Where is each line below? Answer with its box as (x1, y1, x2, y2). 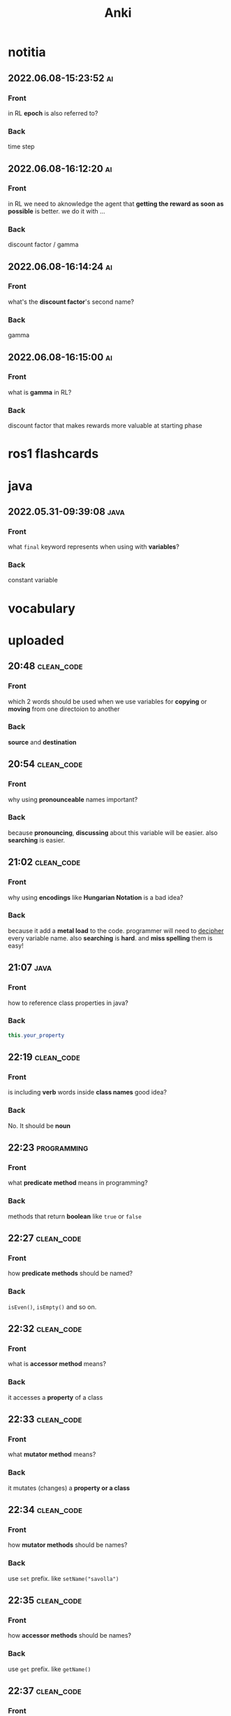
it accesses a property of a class (8, 1393, 103, 1401)
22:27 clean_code (8, 1232, 82, 1244)
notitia (8, 44, 46, 60)
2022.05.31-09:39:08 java (8, 505, 125, 517)
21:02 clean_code (8, 856, 81, 868)
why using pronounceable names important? (8, 795, 138, 803)
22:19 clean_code (8, 1051, 81, 1063)
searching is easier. (8, 836, 66, 844)
